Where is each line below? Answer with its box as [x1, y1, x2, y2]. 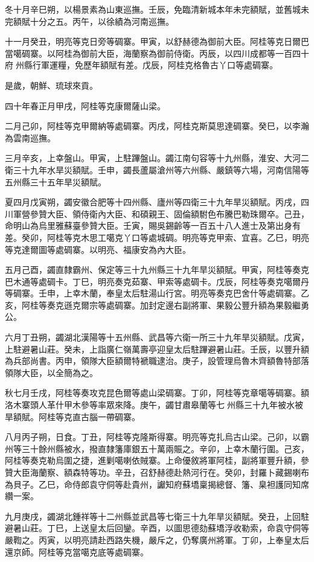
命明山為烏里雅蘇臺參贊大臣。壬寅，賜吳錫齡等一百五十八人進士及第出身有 [5, 219, 301, 232]
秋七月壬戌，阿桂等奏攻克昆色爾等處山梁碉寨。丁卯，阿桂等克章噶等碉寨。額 [5, 386, 309, 399]
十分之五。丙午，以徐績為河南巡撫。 [30, 14, 174, 27]
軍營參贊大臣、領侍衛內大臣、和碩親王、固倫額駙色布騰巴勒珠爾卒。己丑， [13, 207, 309, 220]
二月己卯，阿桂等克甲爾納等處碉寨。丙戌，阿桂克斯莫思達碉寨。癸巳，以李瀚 [5, 120, 309, 132]
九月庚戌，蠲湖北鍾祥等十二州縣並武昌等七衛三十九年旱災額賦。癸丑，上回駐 [5, 509, 309, 522]
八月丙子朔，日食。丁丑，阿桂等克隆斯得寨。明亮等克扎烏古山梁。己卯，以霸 [5, 430, 309, 443]
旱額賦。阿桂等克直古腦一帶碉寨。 [5, 410, 140, 423]
